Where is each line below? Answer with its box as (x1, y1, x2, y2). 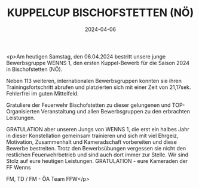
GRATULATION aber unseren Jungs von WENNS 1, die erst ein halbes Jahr (6, 125, 189, 132)
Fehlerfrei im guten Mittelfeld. (6, 90, 79, 97)
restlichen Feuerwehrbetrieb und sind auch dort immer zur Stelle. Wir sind (6, 151, 189, 158)
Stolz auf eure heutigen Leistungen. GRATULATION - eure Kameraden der (6, 157, 188, 164)
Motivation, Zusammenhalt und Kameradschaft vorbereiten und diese (6, 138, 177, 146)
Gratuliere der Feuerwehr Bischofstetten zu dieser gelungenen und (6, 101, 171, 109)
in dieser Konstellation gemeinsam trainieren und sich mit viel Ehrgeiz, (6, 132, 179, 139)
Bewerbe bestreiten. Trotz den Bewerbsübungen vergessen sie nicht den (6, 144, 186, 152)
